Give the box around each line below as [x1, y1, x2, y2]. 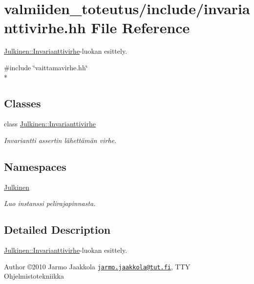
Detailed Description [4, 222, 111, 237]
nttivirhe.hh [4, 18, 86, 38]
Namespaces [4, 159, 66, 174]
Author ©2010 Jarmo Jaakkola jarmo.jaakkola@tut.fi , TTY [4, 261, 190, 271]
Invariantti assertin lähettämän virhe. [4, 135, 117, 145]
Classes [4, 96, 41, 111]
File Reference [91, 18, 190, 38]
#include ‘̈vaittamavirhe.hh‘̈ [4, 62, 88, 72]
